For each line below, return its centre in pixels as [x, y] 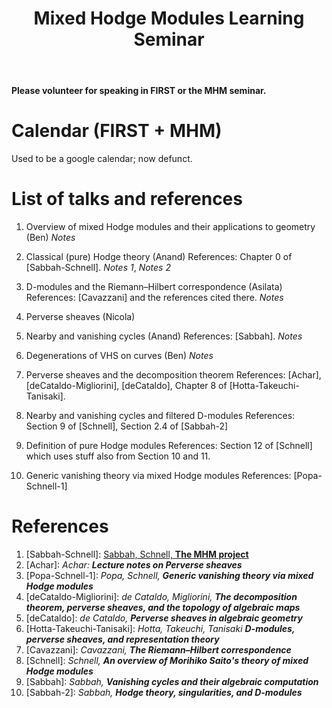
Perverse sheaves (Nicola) [80, 317]
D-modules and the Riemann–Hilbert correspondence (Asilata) [154, 287]
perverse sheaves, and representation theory [122, 639]
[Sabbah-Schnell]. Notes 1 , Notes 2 [98, 268]
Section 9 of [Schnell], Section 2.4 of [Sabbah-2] [127, 426]
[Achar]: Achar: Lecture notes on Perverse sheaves [134, 565]
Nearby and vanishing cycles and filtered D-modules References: [160, 416]
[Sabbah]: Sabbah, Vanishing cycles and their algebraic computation [172, 681]
